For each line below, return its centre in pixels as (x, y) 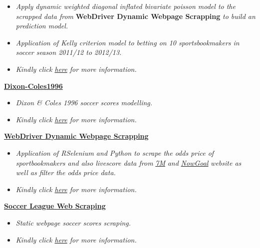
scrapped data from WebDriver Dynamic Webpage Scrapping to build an (135, 16)
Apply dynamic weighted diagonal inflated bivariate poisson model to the (126, 6)
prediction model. (42, 26)
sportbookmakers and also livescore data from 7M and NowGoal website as (129, 162)
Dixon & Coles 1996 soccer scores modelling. (84, 103)
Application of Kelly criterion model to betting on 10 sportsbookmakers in (128, 42)
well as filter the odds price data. (66, 172)
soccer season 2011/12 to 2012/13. (69, 52)
